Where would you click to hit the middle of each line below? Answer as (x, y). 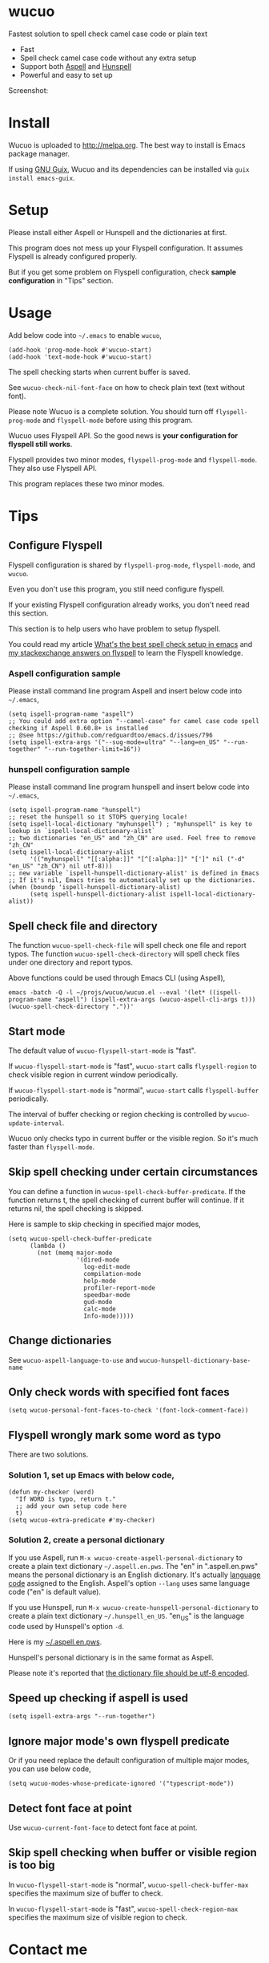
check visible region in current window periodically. (93, 1075)
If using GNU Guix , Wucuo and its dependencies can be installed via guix (129, 169)
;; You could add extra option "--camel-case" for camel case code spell (134, 721)
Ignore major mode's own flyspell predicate (119, 1741)
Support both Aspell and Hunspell (76, 66)
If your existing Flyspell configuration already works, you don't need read (129, 604)
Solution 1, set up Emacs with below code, (91, 1475)
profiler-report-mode (120, 1288)
